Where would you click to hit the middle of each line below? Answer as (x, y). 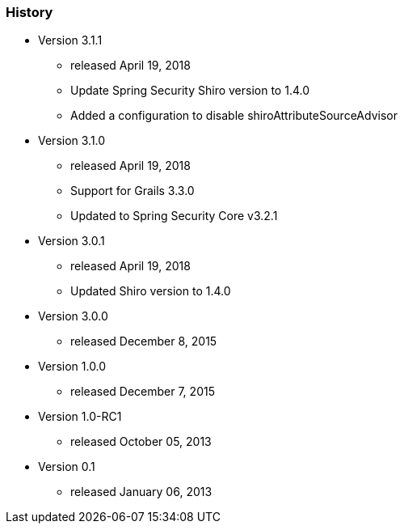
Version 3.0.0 (73, 316)
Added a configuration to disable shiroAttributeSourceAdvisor (234, 116)
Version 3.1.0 (72, 141)
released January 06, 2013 (141, 492)
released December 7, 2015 (143, 392)
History (29, 12)
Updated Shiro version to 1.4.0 (151, 291)
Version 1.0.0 (72, 367)
